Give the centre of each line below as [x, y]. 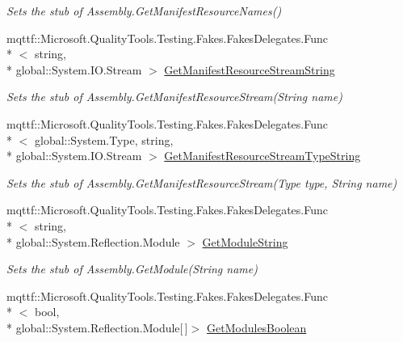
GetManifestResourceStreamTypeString [262, 156]
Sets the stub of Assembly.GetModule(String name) [132, 269]
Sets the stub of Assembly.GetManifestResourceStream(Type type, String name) [202, 182]
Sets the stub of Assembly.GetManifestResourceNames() [144, 11]
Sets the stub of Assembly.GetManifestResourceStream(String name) [174, 97]
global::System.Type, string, [104, 139]
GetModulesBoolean [257, 327]
